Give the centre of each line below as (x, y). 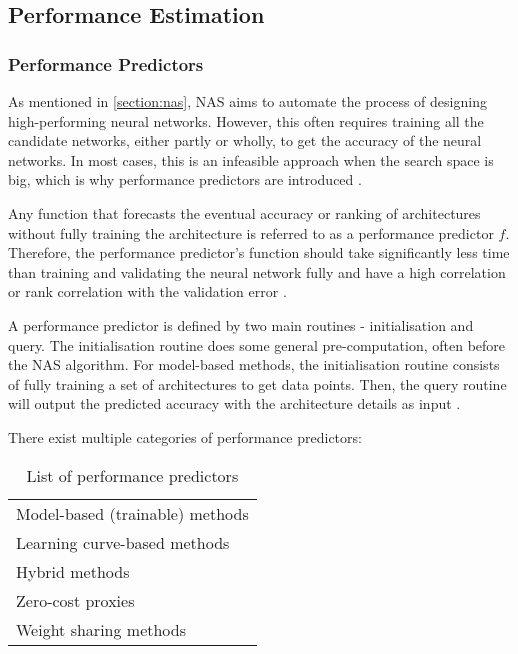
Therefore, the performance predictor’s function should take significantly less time (259, 252)
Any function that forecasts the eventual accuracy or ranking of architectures (244, 212)
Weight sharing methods (101, 629)
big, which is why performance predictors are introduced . (185, 179)
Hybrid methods (73, 571)
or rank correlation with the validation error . (147, 291)
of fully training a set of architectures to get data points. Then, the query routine (257, 383)
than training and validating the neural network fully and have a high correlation (257, 271)
